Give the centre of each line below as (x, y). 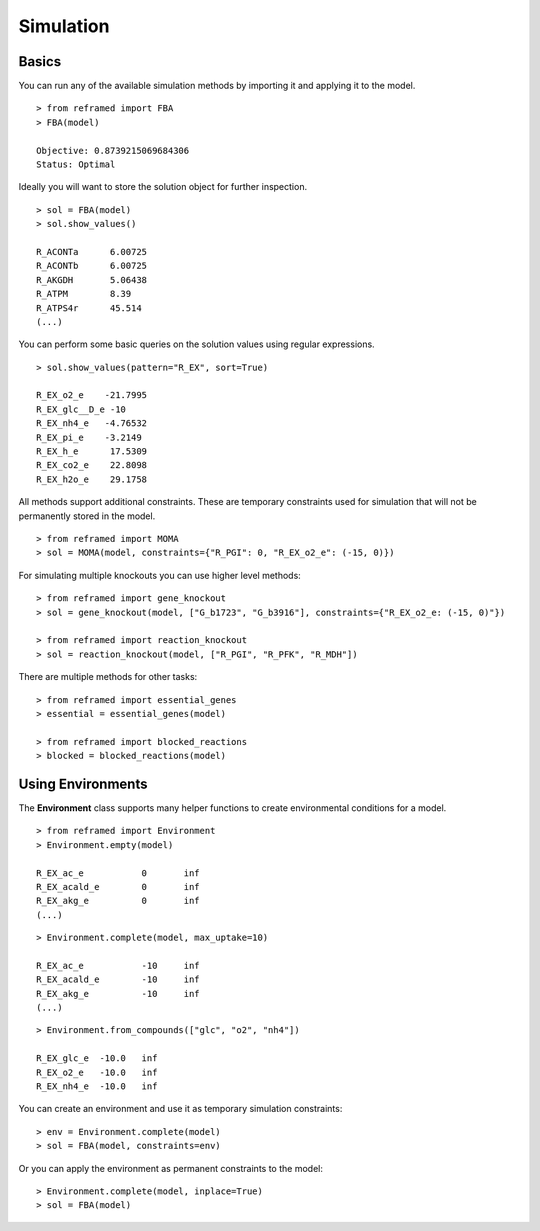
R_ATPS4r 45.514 (89, 308)
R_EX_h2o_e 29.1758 (92, 479)
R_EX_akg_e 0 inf (118, 901)
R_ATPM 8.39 (84, 294)
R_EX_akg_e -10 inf (118, 993)
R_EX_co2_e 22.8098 (92, 465)
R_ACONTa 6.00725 (92, 251)
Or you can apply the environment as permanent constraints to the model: (171, 1168)
